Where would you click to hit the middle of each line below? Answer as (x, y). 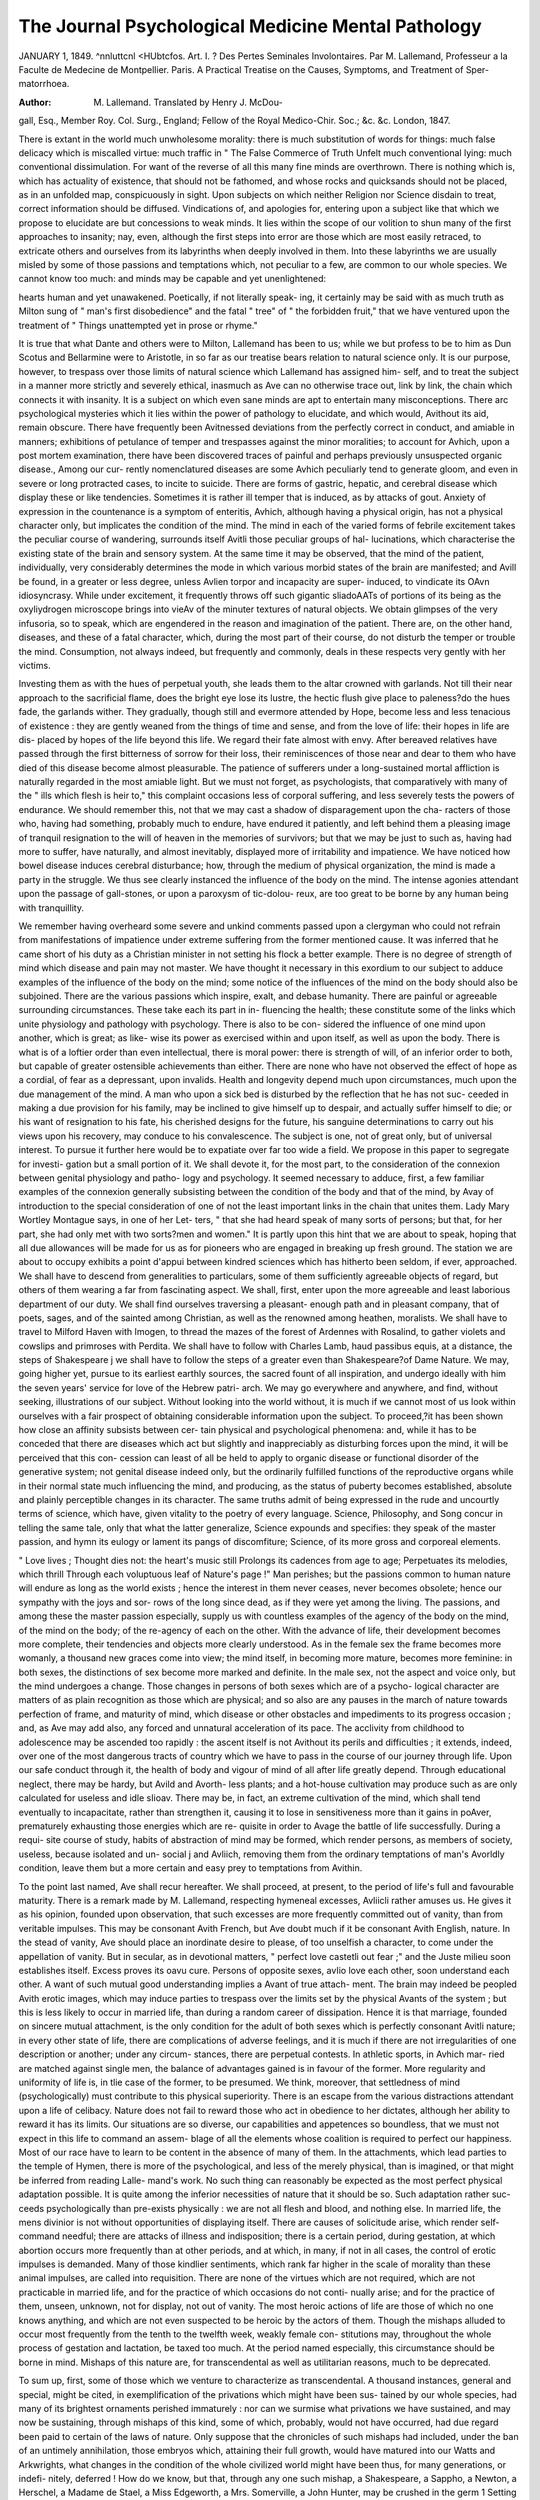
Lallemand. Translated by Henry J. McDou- (195, 102)
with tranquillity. (51, 907)
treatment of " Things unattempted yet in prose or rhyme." (138, 325)
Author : (35, 102)
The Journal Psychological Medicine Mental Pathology (250, 26)
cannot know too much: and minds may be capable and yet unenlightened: (172, 279)
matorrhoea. (44, 84)
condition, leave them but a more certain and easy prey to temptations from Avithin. (190, 1868)
